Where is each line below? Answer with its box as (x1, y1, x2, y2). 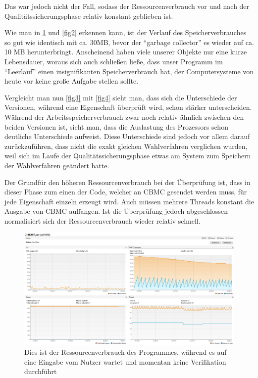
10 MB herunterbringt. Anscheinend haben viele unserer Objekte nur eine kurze (4, 47, 247, 57)
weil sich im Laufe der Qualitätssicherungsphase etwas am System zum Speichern (4, 150, 251, 161)
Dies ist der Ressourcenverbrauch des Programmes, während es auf (24, 346, 227, 357)
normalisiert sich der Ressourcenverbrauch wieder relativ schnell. (4, 215, 201, 226)
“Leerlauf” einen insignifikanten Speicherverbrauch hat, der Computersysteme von (4, 66, 254, 76)
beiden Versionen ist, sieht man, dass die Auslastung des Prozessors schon (4, 121, 228, 132)
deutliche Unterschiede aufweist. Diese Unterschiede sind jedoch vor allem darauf (4, 131, 250, 142)
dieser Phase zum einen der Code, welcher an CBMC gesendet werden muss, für (4, 187, 247, 197)
